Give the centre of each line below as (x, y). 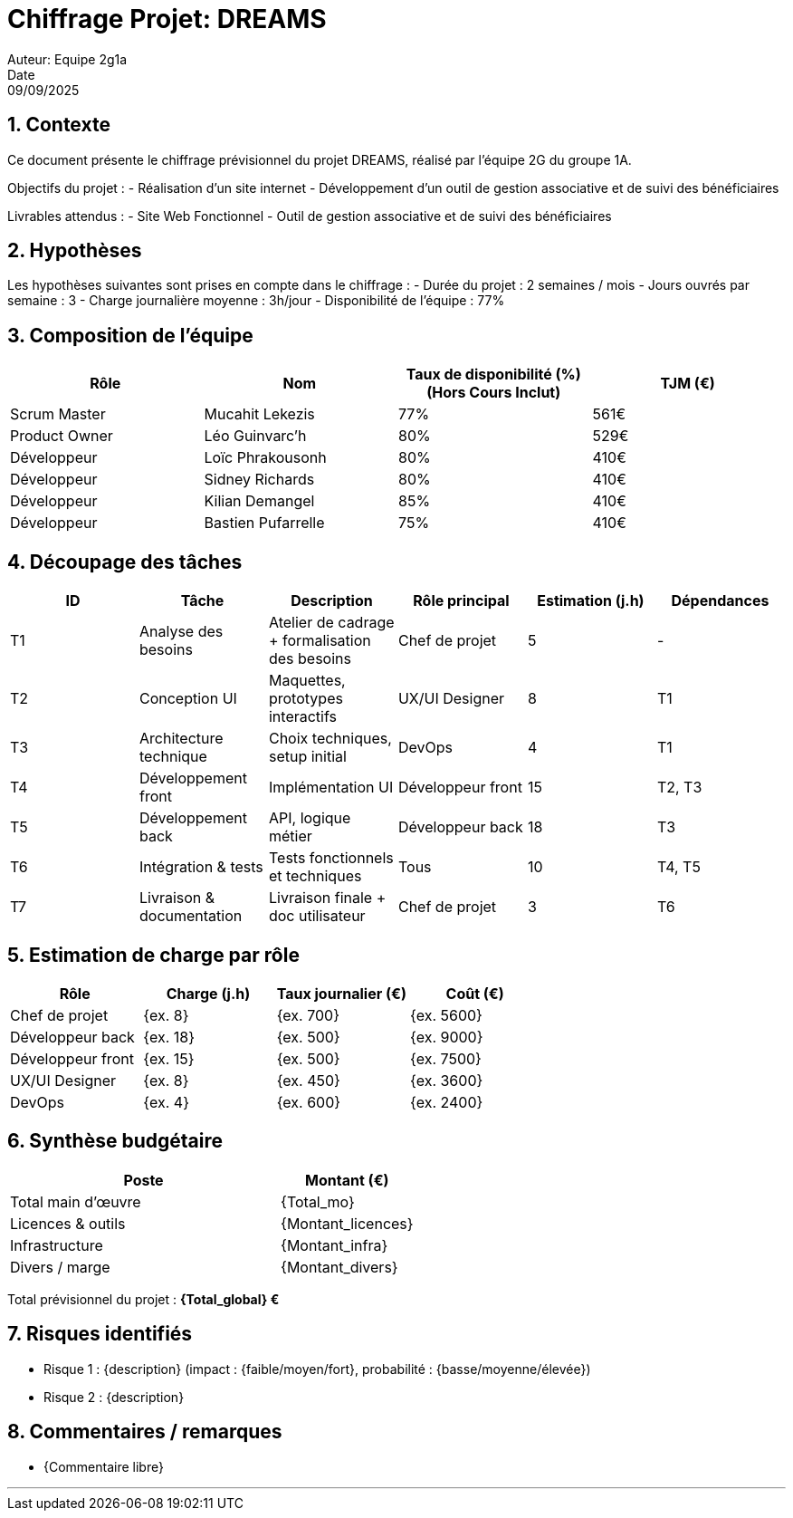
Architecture (181, 739)
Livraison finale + (327, 898)
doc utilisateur (317, 916)
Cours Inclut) (515, 393)
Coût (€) (475, 993)
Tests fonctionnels (331, 858)
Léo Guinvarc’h (255, 436)
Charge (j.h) (208, 993)
